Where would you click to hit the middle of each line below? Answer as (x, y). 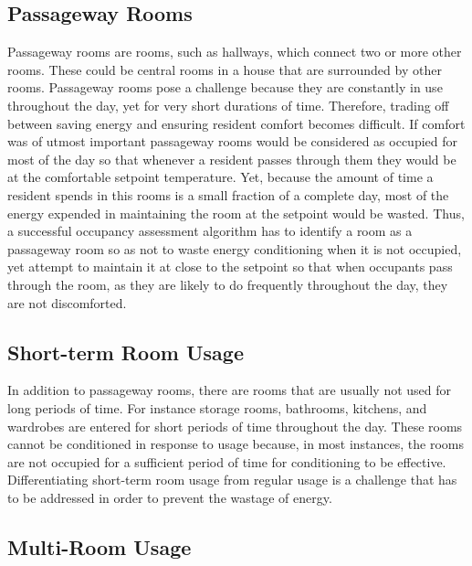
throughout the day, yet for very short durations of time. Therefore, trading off (228, 105)
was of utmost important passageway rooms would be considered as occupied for (232, 141)
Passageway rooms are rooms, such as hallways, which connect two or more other (235, 52)
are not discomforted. (67, 302)
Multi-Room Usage (100, 546)
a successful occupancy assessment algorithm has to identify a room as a (210, 231)
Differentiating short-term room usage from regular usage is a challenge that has (232, 480)
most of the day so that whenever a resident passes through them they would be (232, 159)
